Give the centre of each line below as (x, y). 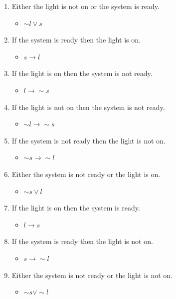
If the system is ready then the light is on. (76, 40)
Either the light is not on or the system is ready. (86, 6)
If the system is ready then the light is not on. (82, 241)
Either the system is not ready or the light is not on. (92, 275)
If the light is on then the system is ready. (76, 208)
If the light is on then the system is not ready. (82, 73)
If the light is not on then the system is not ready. (88, 107)
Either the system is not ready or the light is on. (86, 174)
